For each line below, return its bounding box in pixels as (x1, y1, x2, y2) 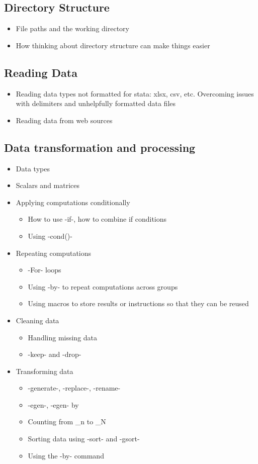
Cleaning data (16, 315, 59, 325)
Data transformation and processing (4, 139, 196, 155)
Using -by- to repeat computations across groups (28, 281, 178, 292)
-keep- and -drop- (28, 349, 81, 359)
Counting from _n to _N (28, 416, 106, 427)
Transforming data (16, 365, 73, 376)
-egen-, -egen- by (28, 399, 79, 410)
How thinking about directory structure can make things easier (16, 40, 210, 50)
